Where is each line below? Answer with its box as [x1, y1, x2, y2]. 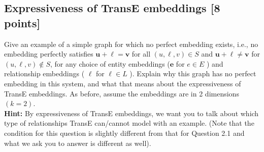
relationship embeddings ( [4, 68, 85, 79]
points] [4, 15, 41, 30]
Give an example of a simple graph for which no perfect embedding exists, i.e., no [4, 38, 258, 49]
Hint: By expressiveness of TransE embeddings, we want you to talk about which [4, 108, 259, 118]
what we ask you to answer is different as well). [4, 137, 151, 148]
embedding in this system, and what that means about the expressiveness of [4, 78, 241, 88]
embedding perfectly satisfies [4, 48, 93, 59]
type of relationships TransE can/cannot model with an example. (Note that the [4, 118, 254, 128]
